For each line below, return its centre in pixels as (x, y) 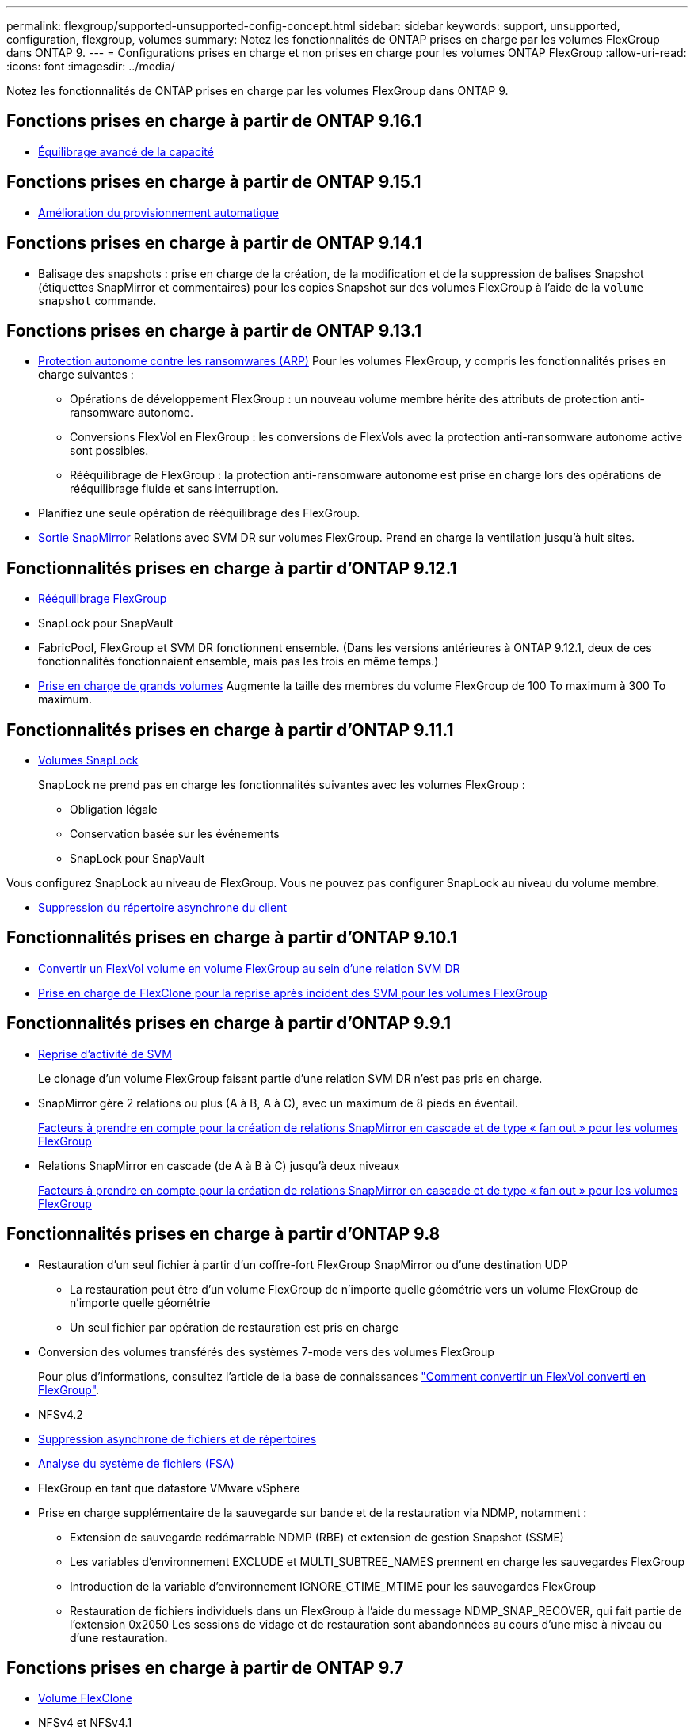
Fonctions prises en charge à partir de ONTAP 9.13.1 (214, 330)
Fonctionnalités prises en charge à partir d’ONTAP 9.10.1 (232, 938)
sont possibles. (109, 451)
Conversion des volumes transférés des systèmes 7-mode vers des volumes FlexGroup (266, 1351)
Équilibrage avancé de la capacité (126, 151)
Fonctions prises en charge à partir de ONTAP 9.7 (205, 1668)
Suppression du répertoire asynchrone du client (163, 908)
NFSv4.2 (61, 1414)
